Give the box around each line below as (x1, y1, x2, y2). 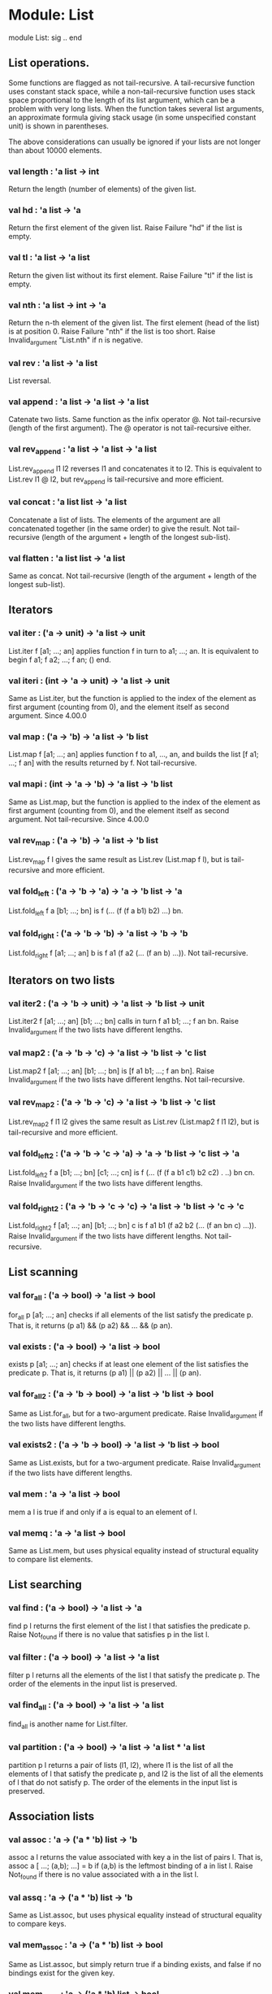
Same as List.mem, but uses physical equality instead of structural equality (8, 1546, 259, 1556)
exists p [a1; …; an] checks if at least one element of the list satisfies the (8, 1360, 249, 1369)
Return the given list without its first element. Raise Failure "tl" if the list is (8, 270, 253, 280)
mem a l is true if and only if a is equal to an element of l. (8, 1507, 197, 1517)
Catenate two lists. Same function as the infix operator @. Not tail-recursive (8, 415, 261, 424)
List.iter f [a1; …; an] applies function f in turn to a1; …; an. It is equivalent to (8, 646, 259, 655)
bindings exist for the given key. (8, 1968, 115, 1978)
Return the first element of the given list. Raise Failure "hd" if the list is (8, 223, 243, 233)
